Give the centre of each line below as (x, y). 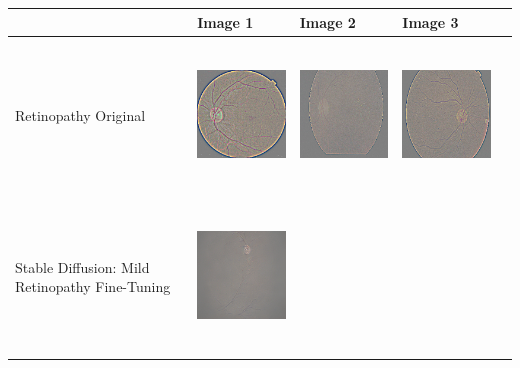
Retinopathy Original (80, 115)
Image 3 (430, 21)
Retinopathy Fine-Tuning (93, 286)
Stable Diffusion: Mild (82, 266)
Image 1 (225, 21)
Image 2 (327, 21)
